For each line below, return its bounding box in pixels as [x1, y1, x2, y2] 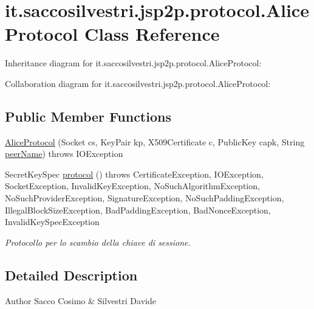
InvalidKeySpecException [5, 215, 100, 228]
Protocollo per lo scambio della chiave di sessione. [5, 235, 191, 248]
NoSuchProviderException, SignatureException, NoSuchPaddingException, [5, 192, 284, 204]
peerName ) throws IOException [5, 147, 123, 160]
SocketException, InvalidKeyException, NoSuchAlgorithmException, [5, 179, 260, 192]
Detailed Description [5, 265, 138, 284]
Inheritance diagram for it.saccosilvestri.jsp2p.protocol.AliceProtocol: [5, 57, 262, 69]
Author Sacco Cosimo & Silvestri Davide [5, 294, 156, 307]
